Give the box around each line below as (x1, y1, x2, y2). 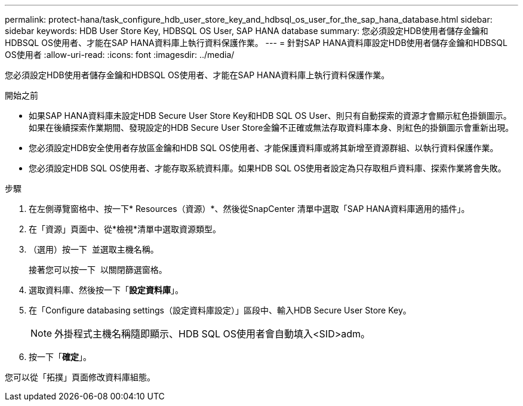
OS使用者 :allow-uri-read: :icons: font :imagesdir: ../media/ (5, 50, 235, 60)
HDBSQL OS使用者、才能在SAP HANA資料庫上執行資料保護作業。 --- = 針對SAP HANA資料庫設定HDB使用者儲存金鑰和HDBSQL (5, 38, 507, 48)
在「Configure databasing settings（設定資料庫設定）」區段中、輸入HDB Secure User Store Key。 (29, 305, 411, 315)
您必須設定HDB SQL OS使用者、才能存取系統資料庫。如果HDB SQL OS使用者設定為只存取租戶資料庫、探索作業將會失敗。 (29, 163, 506, 173)
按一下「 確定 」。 (29, 352, 91, 362)
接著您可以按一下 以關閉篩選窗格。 (29, 264, 167, 275)
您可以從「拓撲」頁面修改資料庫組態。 (5, 372, 155, 382)
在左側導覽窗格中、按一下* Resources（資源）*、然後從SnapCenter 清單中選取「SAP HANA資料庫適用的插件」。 (29, 204, 470, 214)
